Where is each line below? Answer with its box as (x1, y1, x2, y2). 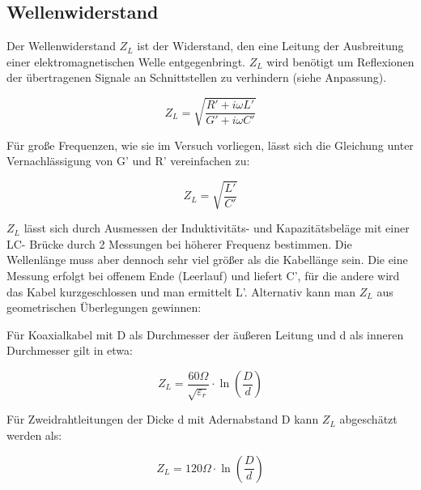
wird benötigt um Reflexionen (266, 53, 415, 70)
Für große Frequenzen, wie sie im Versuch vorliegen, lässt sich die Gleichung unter (6, 136, 414, 153)
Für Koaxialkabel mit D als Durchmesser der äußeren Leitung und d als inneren (6, 326, 404, 343)
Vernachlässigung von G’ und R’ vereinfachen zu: (6, 152, 250, 169)
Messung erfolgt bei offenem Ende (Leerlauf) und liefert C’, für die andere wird (6, 267, 400, 284)
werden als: (6, 426, 62, 443)
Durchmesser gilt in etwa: (6, 342, 133, 359)
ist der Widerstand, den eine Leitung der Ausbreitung (137, 37, 404, 54)
